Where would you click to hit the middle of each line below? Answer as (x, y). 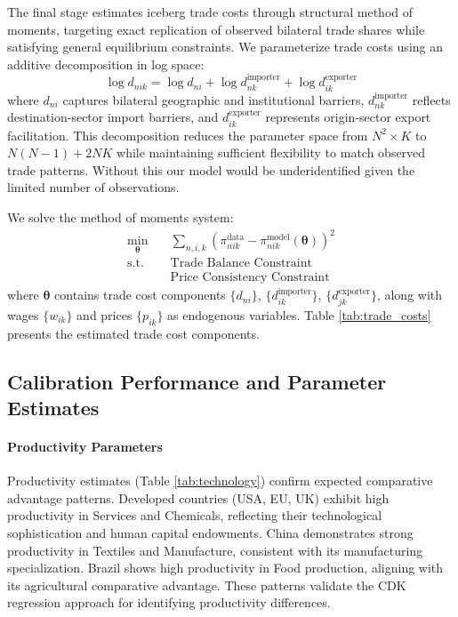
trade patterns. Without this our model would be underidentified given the (211, 169)
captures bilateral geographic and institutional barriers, (213, 99)
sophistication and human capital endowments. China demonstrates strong (210, 532)
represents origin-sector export (348, 117)
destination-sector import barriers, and (113, 117)
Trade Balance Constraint (241, 264)
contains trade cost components (140, 295)
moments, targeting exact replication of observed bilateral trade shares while (216, 29)
